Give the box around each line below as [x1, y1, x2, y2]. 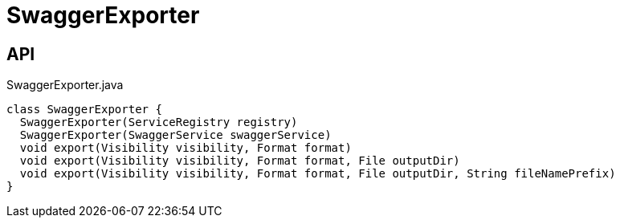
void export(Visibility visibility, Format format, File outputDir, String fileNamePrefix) [19, 167, 616, 181]
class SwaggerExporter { [6, 103, 162, 116]
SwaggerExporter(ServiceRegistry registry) [19, 116, 298, 129]
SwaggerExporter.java [6, 78, 124, 92]
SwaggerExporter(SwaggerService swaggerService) [19, 128, 332, 142]
